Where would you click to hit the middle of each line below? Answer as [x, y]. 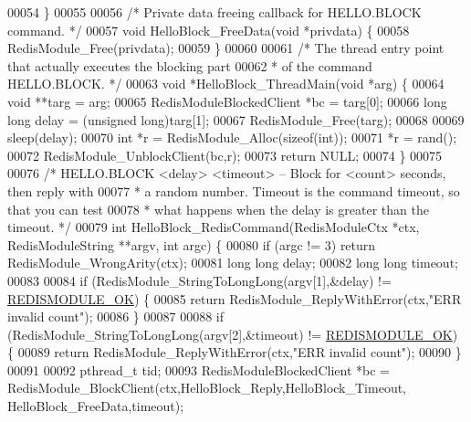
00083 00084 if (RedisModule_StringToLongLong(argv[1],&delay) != [199, 280]
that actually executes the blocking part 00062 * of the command [190, 65]
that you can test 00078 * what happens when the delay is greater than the [218, 209]
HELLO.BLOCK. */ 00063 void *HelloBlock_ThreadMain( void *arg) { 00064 [226, 84]
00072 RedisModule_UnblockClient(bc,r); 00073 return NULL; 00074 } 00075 [225, 155]
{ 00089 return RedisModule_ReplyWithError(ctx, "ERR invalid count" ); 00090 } [235, 352]
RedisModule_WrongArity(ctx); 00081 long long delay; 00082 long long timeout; [233, 263]
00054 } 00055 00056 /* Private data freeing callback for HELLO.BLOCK [215, 12]
